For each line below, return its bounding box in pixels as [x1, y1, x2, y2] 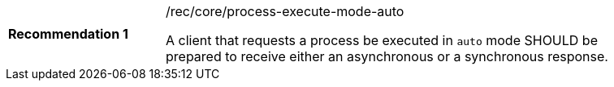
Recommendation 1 [8, 26, 128, 42]
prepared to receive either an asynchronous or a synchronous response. [166, 48, 608, 64]
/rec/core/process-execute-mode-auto [166, 3, 404, 19]
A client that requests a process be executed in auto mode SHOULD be [166, 32, 598, 48]
